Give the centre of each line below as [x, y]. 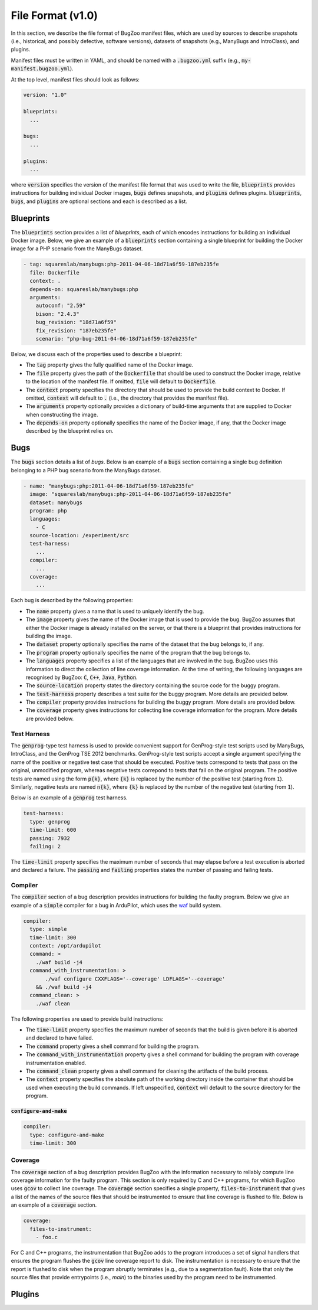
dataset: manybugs [56, 502]
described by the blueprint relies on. [69, 431]
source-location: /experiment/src [79, 535]
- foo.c [47, 1237]
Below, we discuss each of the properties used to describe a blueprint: [97, 354]
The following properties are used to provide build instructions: [87, 1019]
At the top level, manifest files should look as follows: [75, 79]
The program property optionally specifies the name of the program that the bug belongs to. [138, 652]
